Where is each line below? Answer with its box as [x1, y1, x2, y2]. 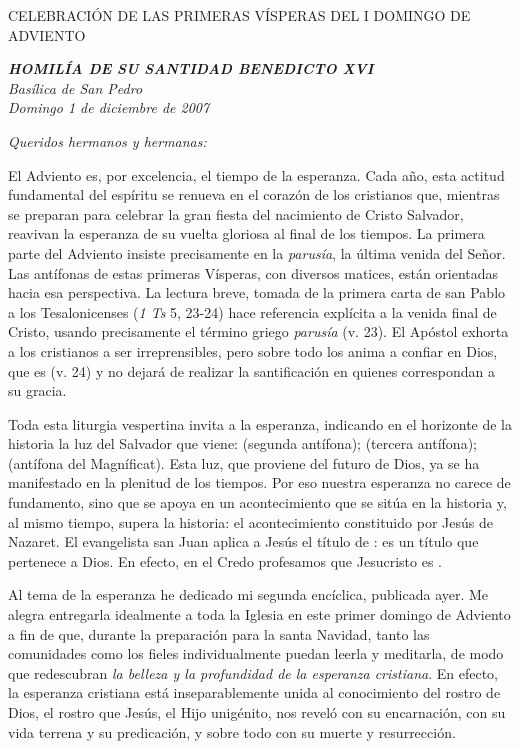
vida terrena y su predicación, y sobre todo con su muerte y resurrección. [8, 721, 456, 742]
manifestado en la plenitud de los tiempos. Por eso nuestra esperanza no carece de [8, 472, 511, 493]
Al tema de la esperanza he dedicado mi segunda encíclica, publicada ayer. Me [8, 584, 489, 605]
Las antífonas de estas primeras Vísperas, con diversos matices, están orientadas [8, 262, 499, 283]
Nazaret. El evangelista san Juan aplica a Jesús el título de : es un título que [8, 531, 479, 552]
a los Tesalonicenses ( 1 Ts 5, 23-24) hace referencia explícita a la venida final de [8, 301, 497, 322]
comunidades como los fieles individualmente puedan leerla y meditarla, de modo [8, 643, 504, 664]
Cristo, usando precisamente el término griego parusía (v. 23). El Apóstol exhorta [8, 321, 509, 342]
